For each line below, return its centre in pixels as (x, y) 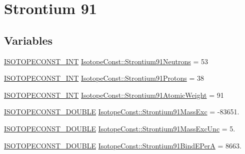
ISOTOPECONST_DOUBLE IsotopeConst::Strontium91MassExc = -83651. (122, 112)
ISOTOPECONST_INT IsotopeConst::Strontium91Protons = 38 (104, 78)
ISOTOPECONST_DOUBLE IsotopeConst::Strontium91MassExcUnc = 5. (120, 128)
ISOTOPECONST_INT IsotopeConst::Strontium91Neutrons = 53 (106, 61)
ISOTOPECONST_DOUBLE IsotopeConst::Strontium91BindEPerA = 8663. (123, 145)
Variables (28, 40)
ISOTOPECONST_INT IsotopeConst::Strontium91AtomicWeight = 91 (114, 95)
